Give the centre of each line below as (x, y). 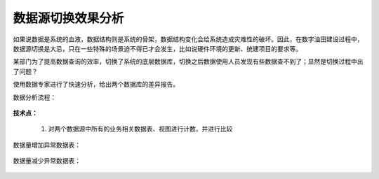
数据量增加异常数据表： (47, 145)
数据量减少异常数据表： (47, 161)
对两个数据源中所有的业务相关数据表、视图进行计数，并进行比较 (140, 129)
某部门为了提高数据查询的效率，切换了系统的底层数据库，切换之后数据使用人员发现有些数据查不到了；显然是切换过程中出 (188, 62)
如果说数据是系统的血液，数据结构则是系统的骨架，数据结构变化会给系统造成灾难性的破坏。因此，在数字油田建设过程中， (188, 39)
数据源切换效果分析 (68, 18)
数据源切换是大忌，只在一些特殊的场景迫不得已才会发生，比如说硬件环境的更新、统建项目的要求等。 (157, 48)
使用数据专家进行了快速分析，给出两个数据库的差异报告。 (96, 85)
